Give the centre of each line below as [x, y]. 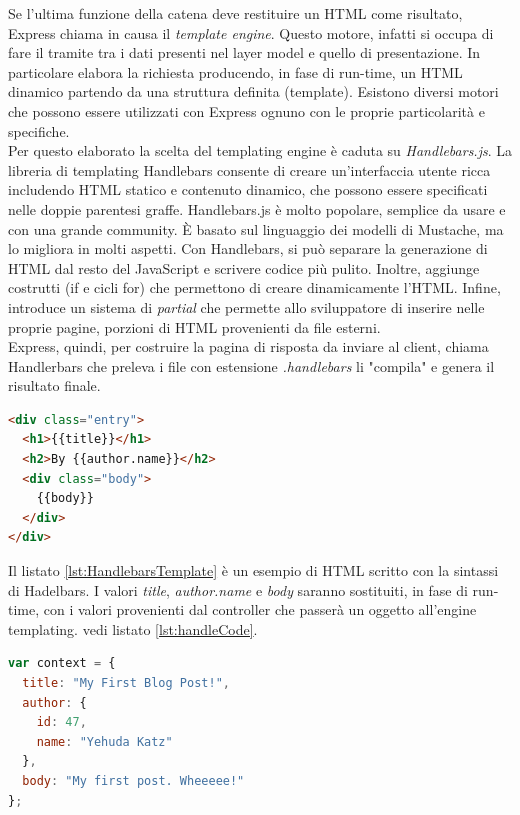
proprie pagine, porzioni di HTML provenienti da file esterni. [194, 326]
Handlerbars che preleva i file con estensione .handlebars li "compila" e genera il [251, 365]
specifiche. [39, 130]
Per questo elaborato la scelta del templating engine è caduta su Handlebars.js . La [260, 150]
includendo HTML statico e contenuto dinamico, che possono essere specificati [248, 189]
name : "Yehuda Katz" [104, 741]
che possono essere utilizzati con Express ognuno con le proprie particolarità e [246, 110]
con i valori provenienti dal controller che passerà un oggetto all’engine [260, 609]
